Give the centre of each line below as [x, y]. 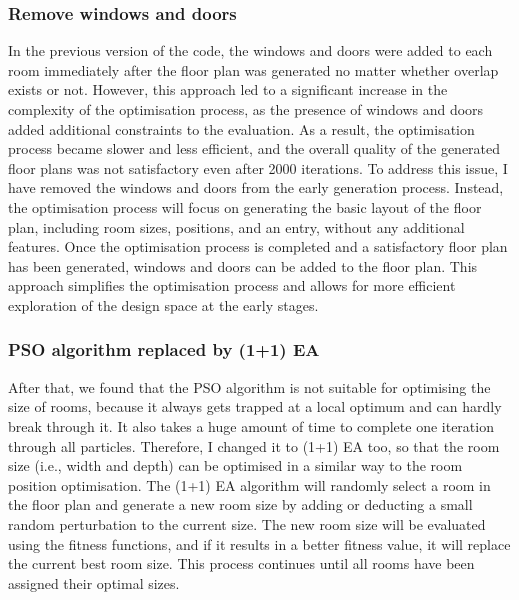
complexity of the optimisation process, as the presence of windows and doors [246, 109]
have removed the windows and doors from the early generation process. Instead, [256, 187]
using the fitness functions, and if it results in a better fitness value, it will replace [259, 543]
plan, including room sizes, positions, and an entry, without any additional [236, 226]
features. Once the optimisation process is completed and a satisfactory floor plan [258, 246]
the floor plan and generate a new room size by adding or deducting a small [240, 504]
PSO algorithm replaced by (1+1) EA [164, 349]
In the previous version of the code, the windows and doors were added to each [250, 50]
